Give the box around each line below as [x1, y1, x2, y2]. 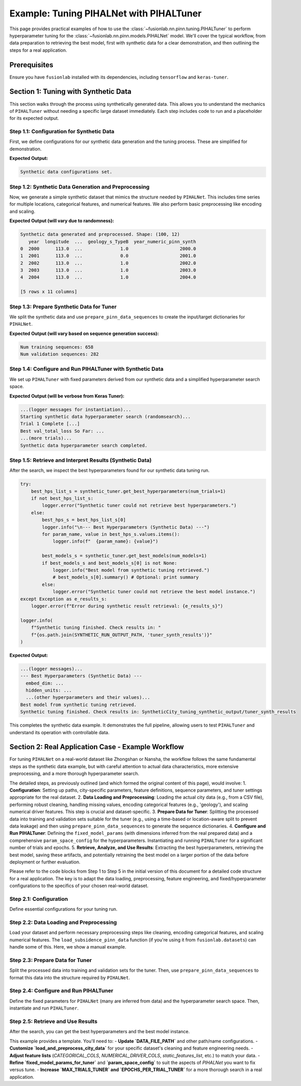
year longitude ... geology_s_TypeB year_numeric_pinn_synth [28, 238, 196, 245]
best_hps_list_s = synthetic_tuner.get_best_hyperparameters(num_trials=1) [31, 488, 226, 494]
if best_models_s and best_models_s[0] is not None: [42, 560, 177, 566]
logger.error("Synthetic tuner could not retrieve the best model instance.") [52, 589, 256, 595]
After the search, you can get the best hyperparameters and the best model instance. [9, 1029, 190, 1035]
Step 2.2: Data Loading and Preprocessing [9, 919, 117, 926]
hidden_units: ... [26, 688, 72, 693]
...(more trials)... [20, 435, 72, 441]
